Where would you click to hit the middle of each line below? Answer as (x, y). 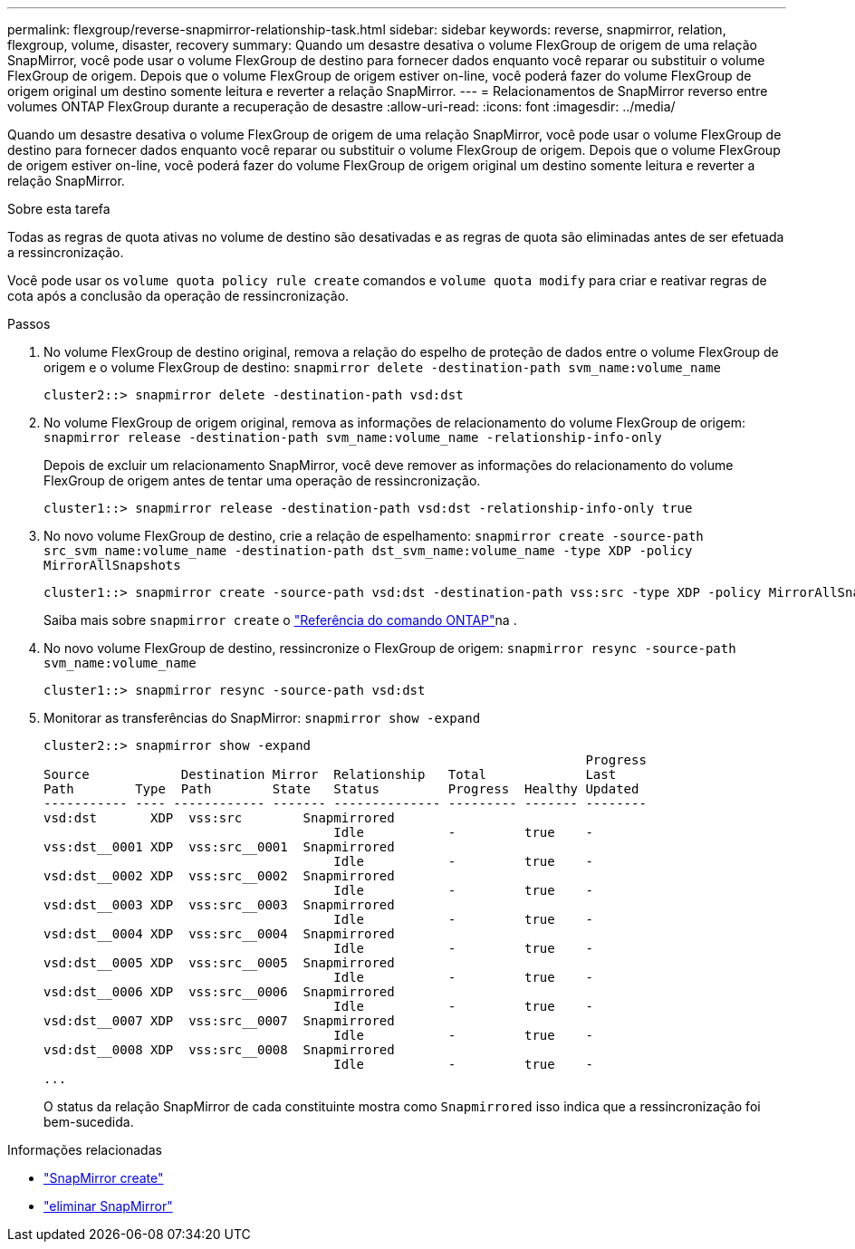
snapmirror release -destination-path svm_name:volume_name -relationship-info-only (353, 437)
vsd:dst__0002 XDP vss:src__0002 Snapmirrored (219, 876)
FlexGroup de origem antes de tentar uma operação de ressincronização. (262, 480)
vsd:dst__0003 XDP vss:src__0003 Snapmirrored (219, 905)
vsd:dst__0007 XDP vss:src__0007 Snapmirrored (219, 1021)
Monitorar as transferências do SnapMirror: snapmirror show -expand (262, 718)
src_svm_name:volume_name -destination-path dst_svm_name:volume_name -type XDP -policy (368, 551)
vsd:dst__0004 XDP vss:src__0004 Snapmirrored (219, 934)
